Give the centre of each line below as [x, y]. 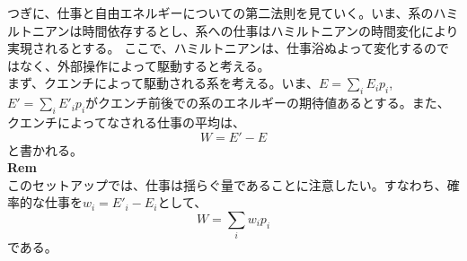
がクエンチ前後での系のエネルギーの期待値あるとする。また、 [268, 103]
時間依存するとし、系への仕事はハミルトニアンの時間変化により [270, 30]
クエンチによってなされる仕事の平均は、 [126, 122]
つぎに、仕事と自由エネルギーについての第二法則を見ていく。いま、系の [220, 13]
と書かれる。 [45, 149]
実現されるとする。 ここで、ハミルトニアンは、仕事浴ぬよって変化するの [222, 48]
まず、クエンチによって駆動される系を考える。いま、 [163, 83]
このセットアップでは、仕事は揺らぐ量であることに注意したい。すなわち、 [227, 184]
